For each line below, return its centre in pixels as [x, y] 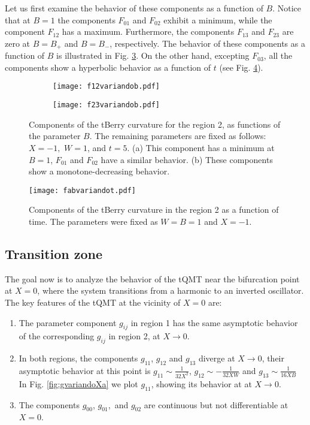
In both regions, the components [78, 358]
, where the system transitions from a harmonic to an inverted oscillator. [171, 290]
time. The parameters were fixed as [93, 221]
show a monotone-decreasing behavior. [99, 171]
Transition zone [54, 253]
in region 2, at [134, 336]
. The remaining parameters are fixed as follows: [178, 136]
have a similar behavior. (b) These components [187, 159]
